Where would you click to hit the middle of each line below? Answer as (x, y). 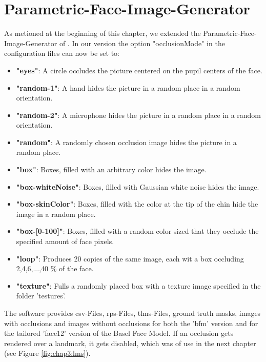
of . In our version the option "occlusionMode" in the (142, 43)
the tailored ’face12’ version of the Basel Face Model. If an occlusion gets (119, 333)
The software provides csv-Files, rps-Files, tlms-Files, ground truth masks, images (132, 313)
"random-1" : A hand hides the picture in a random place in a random (128, 87)
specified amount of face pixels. (65, 241)
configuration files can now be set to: (62, 53)
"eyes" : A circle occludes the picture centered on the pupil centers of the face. (139, 70)
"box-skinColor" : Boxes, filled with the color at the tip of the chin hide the (137, 204)
